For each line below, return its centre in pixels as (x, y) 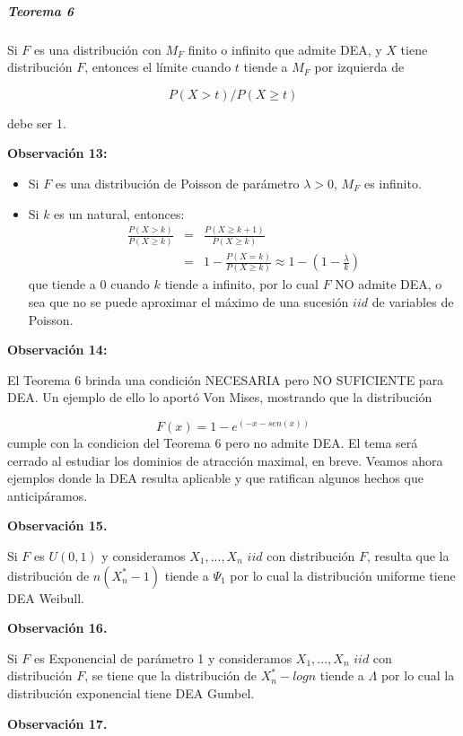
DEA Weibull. (46, 597)
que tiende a (62, 284)
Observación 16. (57, 628)
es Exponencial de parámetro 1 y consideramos (163, 657)
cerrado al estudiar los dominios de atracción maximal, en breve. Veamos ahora (225, 460)
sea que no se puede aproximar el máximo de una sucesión (188, 302)
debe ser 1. (37, 123)
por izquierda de (359, 67)
